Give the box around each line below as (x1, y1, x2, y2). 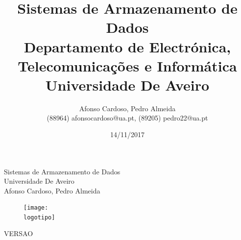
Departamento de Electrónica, (24, 36, 231, 56)
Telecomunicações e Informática (18, 55, 237, 75)
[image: (24, 204, 48, 212)
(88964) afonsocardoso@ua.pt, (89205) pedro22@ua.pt (47, 113, 208, 123)
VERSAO (4, 228, 33, 238)
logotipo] (24, 214, 55, 221)
